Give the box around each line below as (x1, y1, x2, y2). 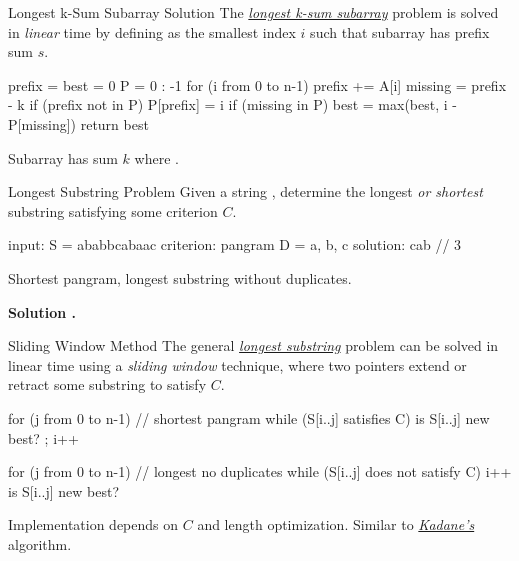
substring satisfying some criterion (8, 200, 218, 221)
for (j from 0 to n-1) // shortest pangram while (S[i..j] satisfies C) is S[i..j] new (8, 407, 490, 428)
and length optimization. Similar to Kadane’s (197, 514, 475, 535)
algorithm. (8, 533, 72, 554)
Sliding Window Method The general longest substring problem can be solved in (8, 335, 499, 356)
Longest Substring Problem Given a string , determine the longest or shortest (8, 181, 483, 202)
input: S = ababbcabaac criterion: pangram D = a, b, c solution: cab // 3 (8, 234, 462, 255)
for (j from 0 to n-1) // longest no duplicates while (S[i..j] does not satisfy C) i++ (8, 461, 512, 482)
